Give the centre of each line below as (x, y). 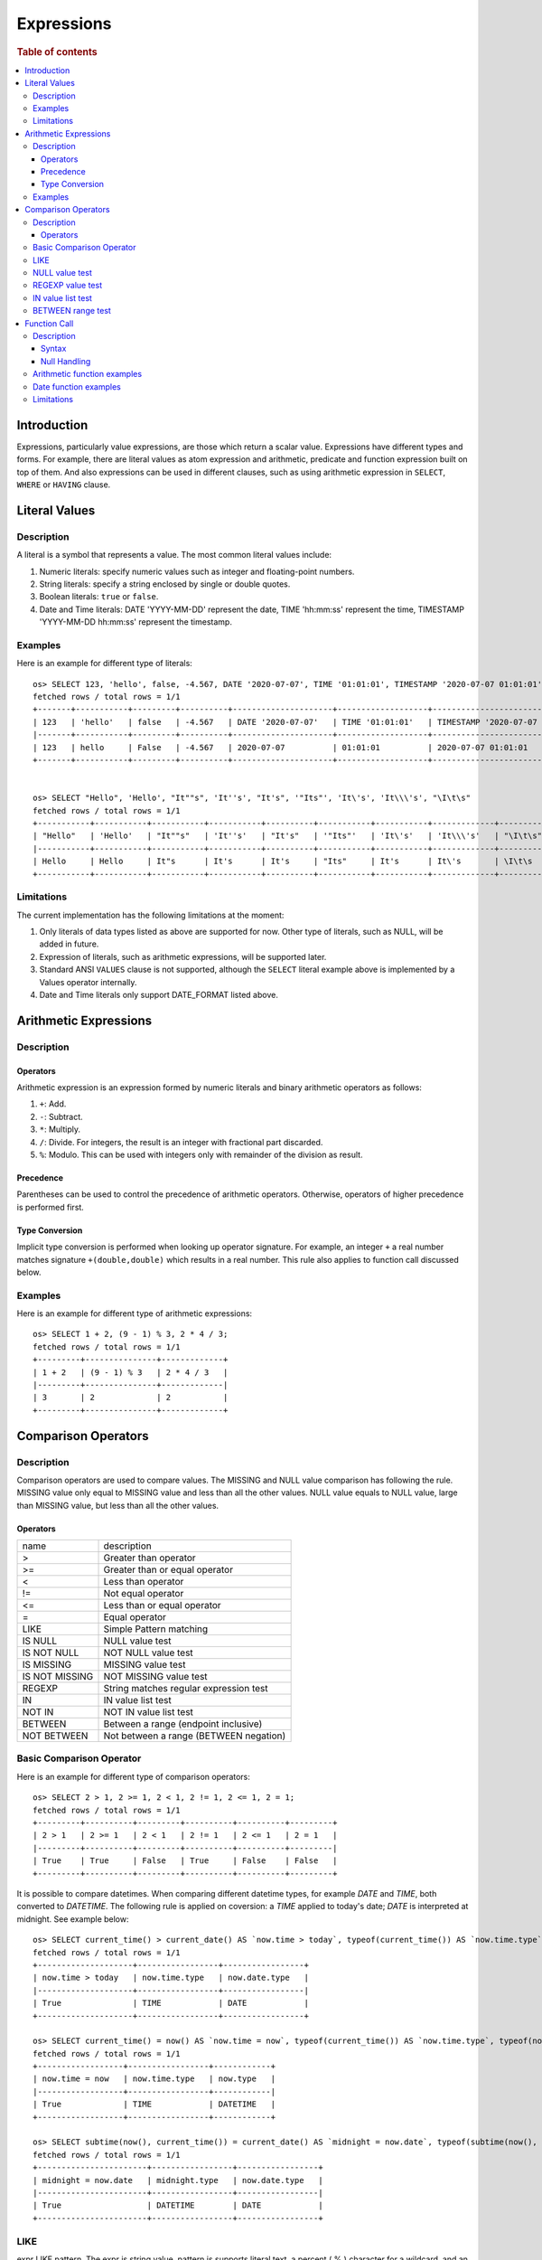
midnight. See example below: (73, 1919)
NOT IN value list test (149, 1712)
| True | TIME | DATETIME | (154, 2105)
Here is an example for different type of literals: (105, 664)
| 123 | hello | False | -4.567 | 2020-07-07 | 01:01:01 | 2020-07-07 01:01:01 (280, 747)
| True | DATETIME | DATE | (178, 2205)
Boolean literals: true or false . (99, 597)
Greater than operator (150, 1558)
